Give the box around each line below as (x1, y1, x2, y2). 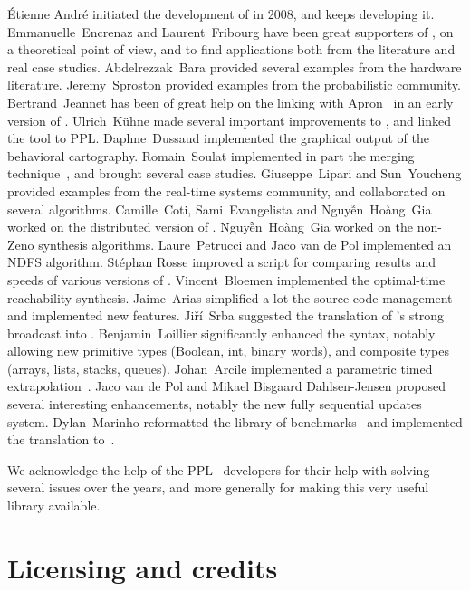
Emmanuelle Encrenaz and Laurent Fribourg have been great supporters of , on (7, 22, 454, 41)
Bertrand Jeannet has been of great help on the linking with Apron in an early (7, 92, 454, 111)
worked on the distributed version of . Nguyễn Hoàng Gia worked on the (7, 217, 414, 236)
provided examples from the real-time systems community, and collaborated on (7, 181, 446, 200)
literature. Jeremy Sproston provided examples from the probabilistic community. (7, 75, 461, 94)
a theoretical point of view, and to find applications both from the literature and (7, 40, 456, 59)
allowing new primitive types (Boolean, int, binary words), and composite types (7, 341, 449, 360)
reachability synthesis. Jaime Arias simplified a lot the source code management (7, 288, 453, 307)
